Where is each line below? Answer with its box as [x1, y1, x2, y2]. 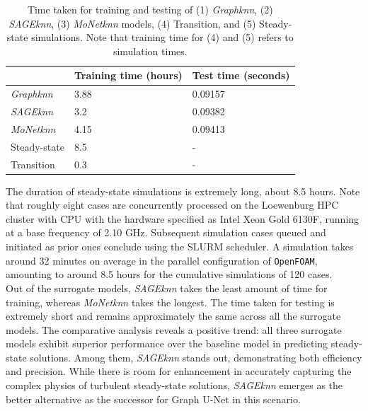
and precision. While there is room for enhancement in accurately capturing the [6, 364, 352, 378]
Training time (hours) [74, 68, 183, 83]
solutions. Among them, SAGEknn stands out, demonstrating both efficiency [30, 349, 362, 364]
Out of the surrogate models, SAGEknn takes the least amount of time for [6, 280, 328, 295]
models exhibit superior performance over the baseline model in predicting [6, 336, 328, 351]
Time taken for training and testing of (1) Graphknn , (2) [27, 2, 273, 16]
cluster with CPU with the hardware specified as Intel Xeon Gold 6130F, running [6, 211, 360, 226]
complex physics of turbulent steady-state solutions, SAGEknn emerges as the [6, 378, 343, 393]
